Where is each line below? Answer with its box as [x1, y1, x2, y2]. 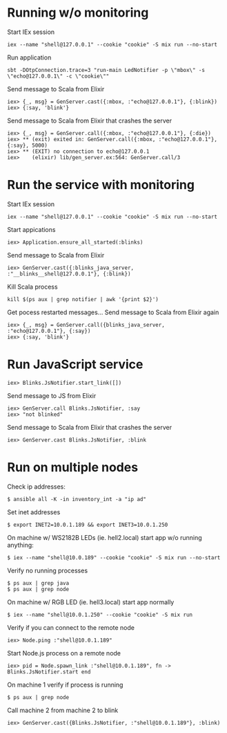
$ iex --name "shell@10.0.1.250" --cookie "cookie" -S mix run [7, 611, 193, 618]
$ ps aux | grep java [7, 579, 70, 586]
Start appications [7, 225, 56, 233]
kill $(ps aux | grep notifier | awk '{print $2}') [7, 296, 159, 302]
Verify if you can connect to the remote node [7, 623, 135, 631]
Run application [7, 53, 52, 62]
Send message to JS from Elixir [7, 391, 97, 399]
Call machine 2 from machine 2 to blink [7, 706, 119, 714]
